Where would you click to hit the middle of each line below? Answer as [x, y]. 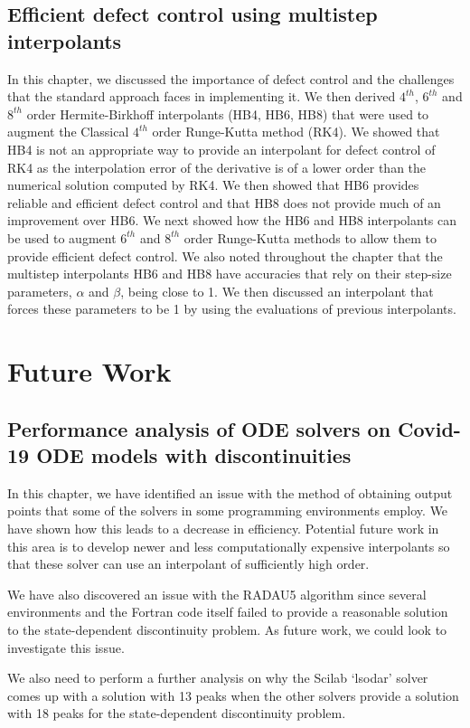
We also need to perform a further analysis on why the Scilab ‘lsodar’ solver [218, 678]
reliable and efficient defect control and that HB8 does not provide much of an [224, 202]
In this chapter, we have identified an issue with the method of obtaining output [230, 492]
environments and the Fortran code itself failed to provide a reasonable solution [228, 612]
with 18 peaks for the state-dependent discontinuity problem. [177, 713]
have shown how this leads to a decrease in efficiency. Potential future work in [223, 529]
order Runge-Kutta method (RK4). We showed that [296, 132]
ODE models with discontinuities [194, 455]
